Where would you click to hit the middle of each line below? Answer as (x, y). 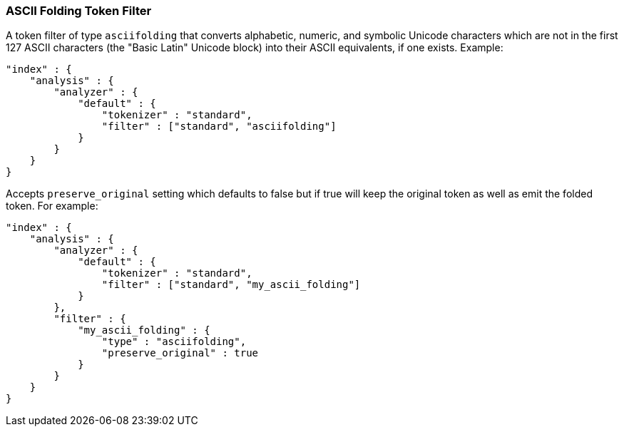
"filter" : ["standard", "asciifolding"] (219, 127)
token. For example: (52, 206)
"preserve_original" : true (180, 353)
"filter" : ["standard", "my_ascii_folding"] (231, 285)
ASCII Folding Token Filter (79, 11)
